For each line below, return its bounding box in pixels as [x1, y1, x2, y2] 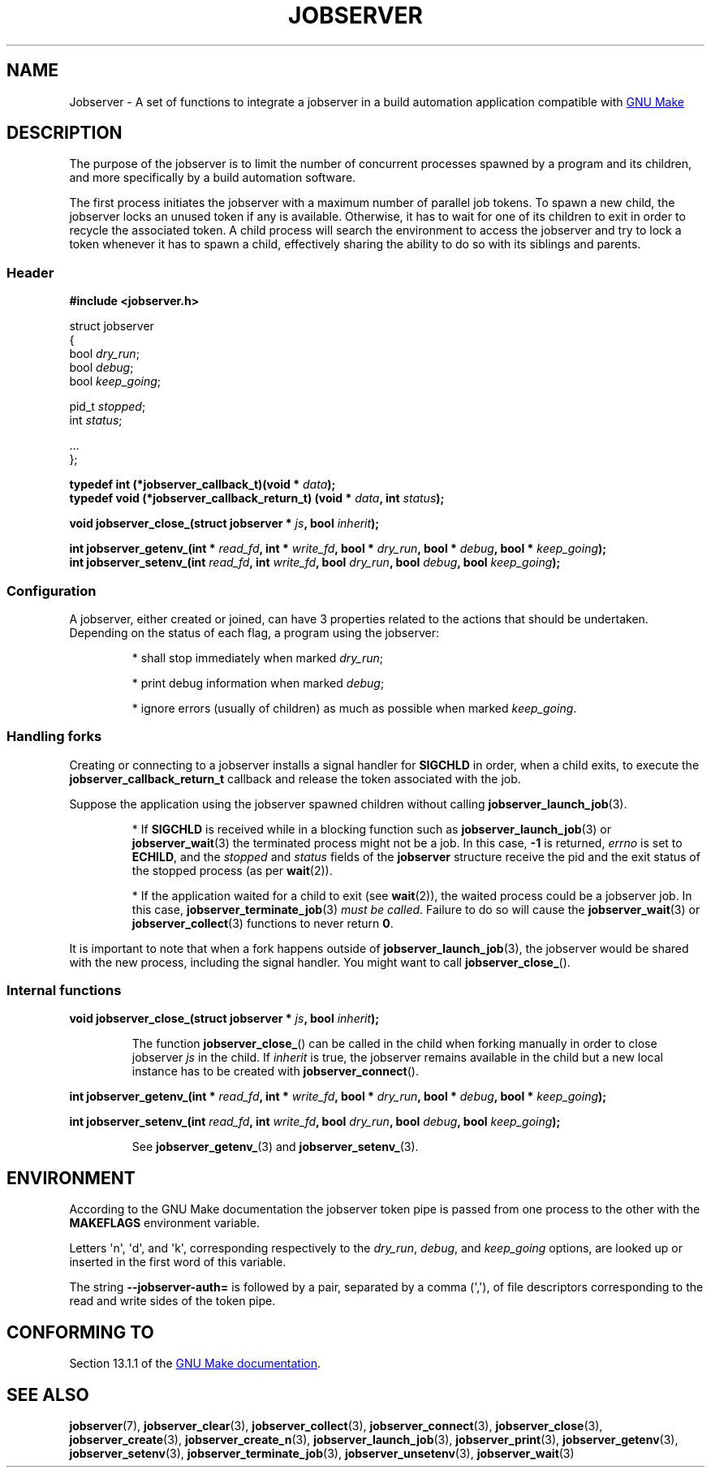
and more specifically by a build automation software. [69, 170, 356, 185]
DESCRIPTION [6, 123, 123, 144]
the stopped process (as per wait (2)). [131, 863, 333, 877]
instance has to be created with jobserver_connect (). [131, 1064, 419, 1079]
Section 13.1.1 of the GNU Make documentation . [69, 1356, 321, 1371]
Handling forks [6, 728, 102, 745]
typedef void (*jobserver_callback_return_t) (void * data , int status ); [69, 491, 445, 506]
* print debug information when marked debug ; [131, 675, 385, 690]
